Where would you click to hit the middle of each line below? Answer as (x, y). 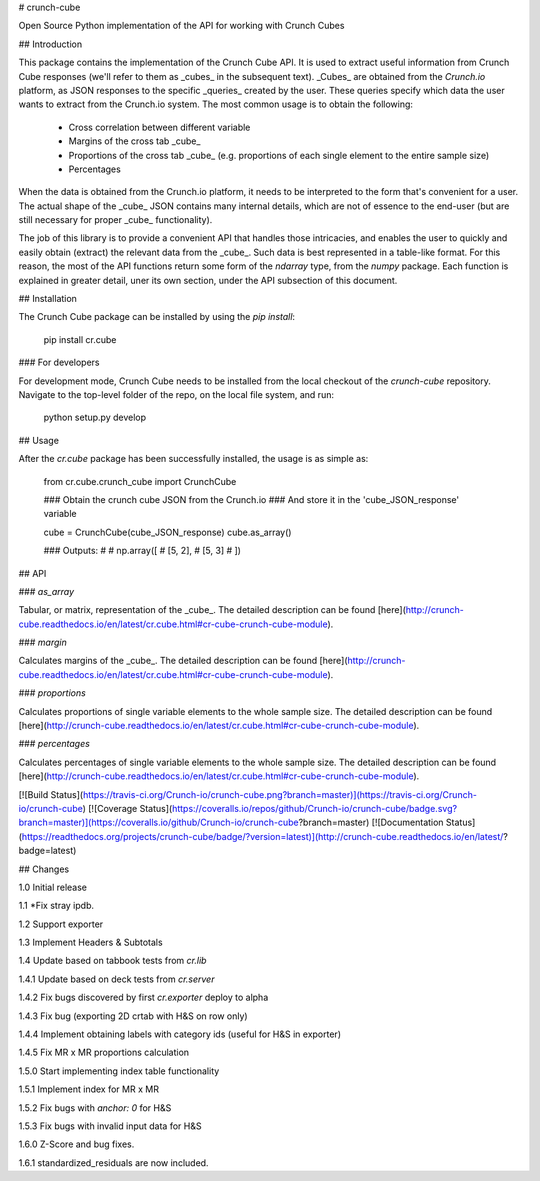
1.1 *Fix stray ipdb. (56, 906)
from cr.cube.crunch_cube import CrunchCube (140, 481)
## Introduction (50, 44)
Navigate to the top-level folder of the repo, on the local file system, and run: (176, 394)
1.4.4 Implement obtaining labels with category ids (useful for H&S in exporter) (180, 1034)
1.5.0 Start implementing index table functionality (119, 1071)
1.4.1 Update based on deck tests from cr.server (116, 979)
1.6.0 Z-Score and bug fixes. (76, 1144)
